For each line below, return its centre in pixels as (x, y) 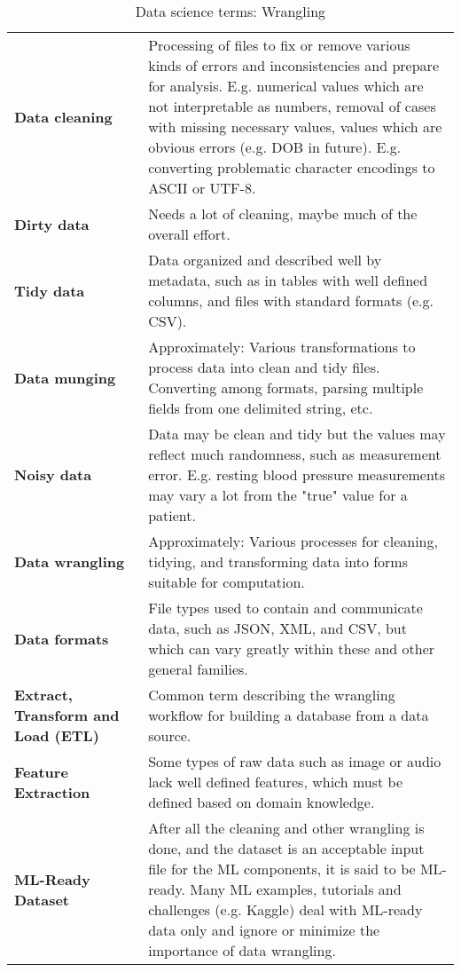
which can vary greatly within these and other (292, 648)
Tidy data (50, 290)
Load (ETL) (57, 735)
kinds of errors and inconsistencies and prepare (293, 65)
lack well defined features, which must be (276, 782)
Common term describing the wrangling (272, 695)
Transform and (67, 715)
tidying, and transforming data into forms (278, 561)
